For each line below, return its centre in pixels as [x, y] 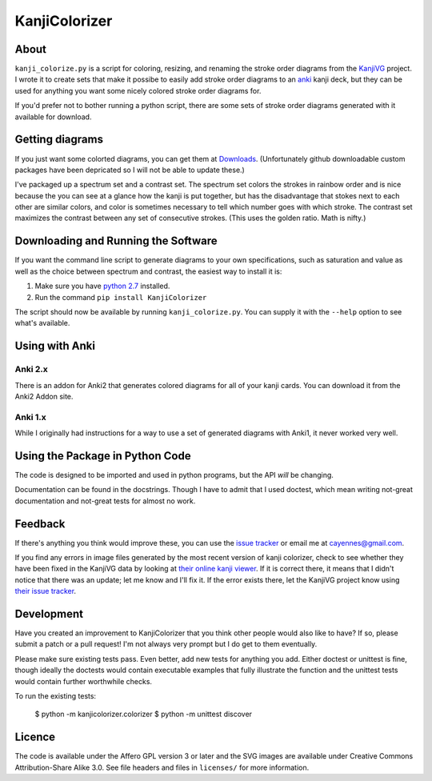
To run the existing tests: [55, 696]
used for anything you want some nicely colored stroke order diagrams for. [138, 90]
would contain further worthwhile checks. [83, 681]
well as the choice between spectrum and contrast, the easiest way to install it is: [148, 271]
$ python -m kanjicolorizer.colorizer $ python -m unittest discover [143, 714]
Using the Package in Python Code [103, 456]
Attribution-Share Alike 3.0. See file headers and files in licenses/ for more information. [162, 767]
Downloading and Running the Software [116, 241]
